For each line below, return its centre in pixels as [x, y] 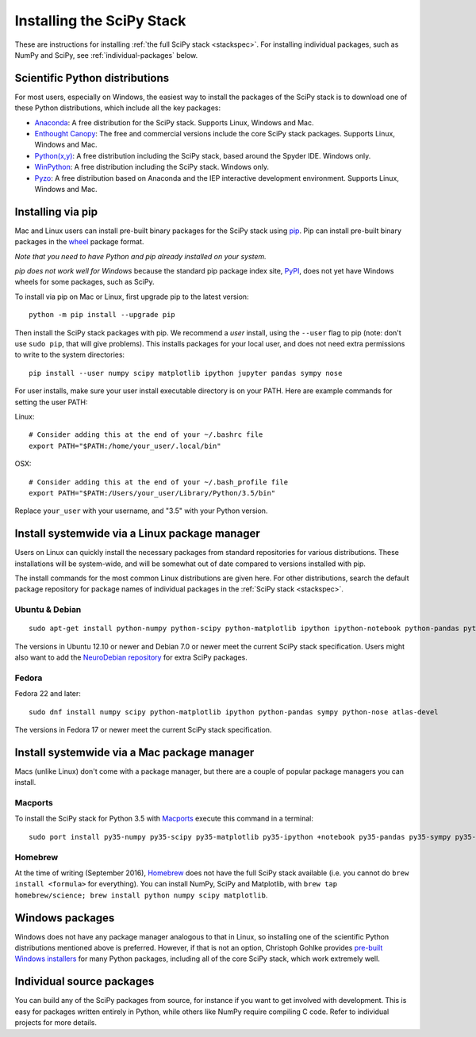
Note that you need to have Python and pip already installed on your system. [141, 256]
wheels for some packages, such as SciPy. [84, 282]
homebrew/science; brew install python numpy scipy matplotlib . [141, 895]
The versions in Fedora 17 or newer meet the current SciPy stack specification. [143, 730]
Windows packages [65, 918]
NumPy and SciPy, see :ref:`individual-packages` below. [106, 55]
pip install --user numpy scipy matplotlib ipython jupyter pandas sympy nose [186, 373]
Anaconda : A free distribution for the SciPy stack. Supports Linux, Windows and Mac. [174, 122]
